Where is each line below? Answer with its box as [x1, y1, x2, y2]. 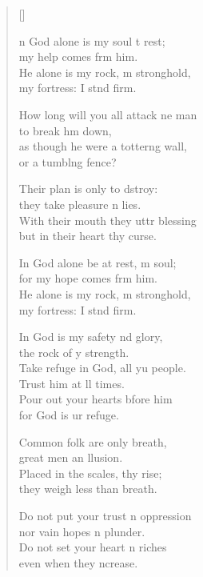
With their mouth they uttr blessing [18, 211, 197, 228]
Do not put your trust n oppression [18, 507, 192, 524]
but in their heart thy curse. [18, 227, 157, 244]
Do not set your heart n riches [18, 539, 167, 555]
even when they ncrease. [18, 554, 138, 571]
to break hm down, [18, 122, 112, 138]
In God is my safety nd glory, [18, 328, 163, 345]
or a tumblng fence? [18, 153, 117, 170]
